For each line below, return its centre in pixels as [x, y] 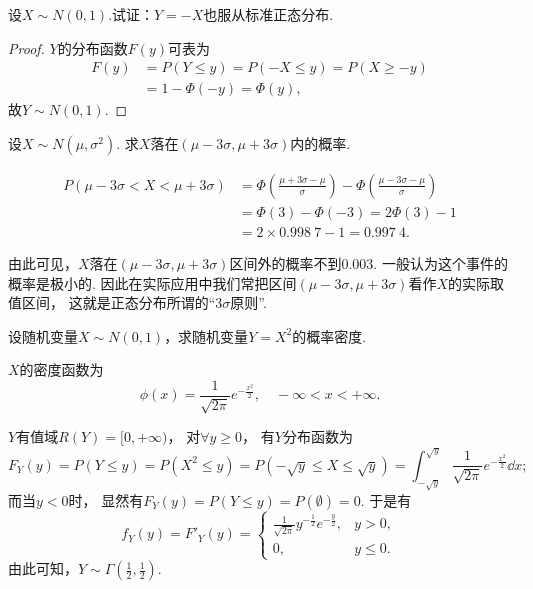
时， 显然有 [106, 499]
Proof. [26, 47]
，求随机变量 [206, 335]
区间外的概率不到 [285, 262]
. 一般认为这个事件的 [440, 262]
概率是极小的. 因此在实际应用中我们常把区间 [152, 282]
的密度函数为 [61, 369]
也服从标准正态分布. [268, 14]
